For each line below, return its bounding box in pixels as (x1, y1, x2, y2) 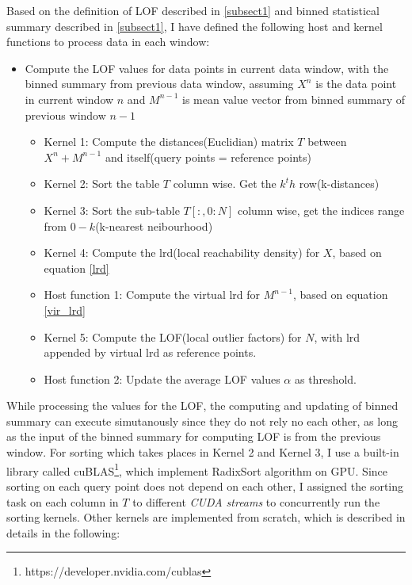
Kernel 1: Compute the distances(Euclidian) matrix (44, 133, 294, 150)
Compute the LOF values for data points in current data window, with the (25, 59, 389, 76)
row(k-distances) (299, 175, 380, 192)
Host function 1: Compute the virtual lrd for (44, 286, 261, 303)
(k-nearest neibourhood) (95, 217, 213, 234)
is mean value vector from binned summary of (181, 90, 406, 107)
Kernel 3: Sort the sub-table (44, 201, 180, 218)
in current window (25, 90, 114, 107)
